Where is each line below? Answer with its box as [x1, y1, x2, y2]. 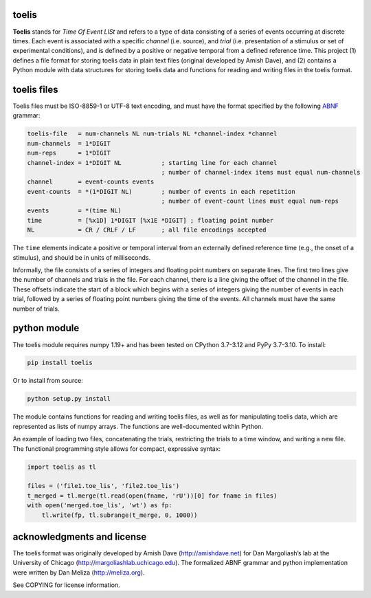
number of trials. [12, 304, 60, 313]
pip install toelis [27, 359, 93, 367]
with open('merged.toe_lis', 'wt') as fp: [27, 502, 172, 509]
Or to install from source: [12, 377, 84, 385]
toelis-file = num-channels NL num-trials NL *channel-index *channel [27, 130, 278, 137]
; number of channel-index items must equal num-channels [161, 168, 361, 176]
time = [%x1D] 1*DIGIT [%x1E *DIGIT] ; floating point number [27, 217, 274, 224]
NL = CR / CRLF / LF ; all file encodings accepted [27, 226, 267, 234]
